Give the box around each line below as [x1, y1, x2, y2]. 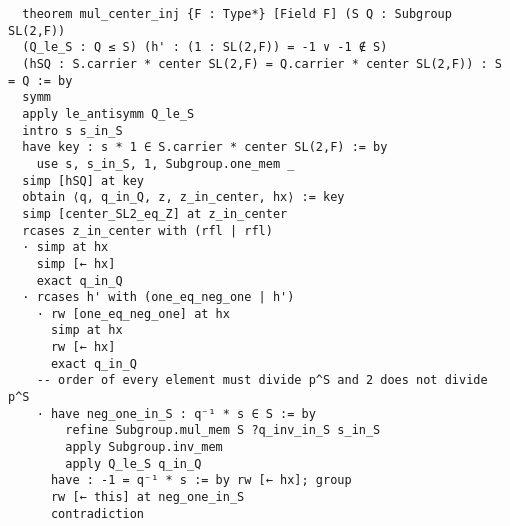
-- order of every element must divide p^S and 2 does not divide [36, 373, 488, 388]
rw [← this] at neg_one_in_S [50, 490, 245, 505]
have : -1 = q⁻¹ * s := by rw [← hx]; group [50, 473, 352, 488]
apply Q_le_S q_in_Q [65, 456, 202, 471]
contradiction [50, 506, 145, 521]
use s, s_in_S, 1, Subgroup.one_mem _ [36, 156, 295, 171]
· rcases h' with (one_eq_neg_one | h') [22, 290, 295, 305]
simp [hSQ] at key [22, 173, 145, 188]
